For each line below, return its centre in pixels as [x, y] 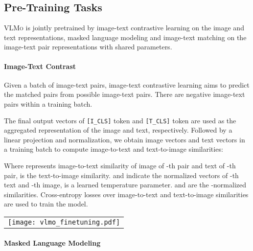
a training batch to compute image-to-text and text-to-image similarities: [114, 149]
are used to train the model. [46, 204]
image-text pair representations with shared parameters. [88, 47]
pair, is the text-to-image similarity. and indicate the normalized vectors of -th [121, 175]
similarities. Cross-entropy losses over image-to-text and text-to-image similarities [126, 194]
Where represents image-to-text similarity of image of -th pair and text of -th [120, 165]
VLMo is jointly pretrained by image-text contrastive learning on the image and [124, 28]
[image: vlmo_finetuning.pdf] [64, 222]
